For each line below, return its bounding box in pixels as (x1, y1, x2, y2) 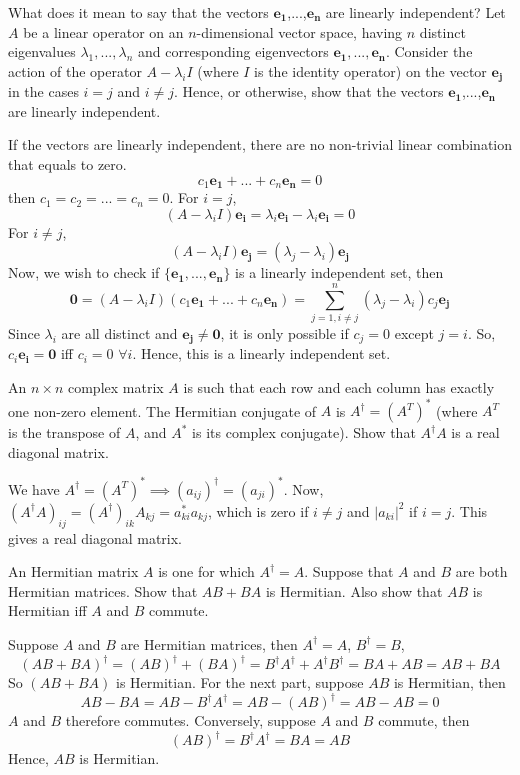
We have (8, 478, 60, 499)
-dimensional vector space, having (196, 21, 403, 42)
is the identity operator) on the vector (254, 60, 487, 81)
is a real (451, 422, 500, 443)
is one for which (158, 561, 255, 582)
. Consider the (385, 41, 473, 62)
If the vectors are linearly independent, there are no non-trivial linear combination (8, 134, 512, 155)
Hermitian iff (8, 600, 87, 621)
